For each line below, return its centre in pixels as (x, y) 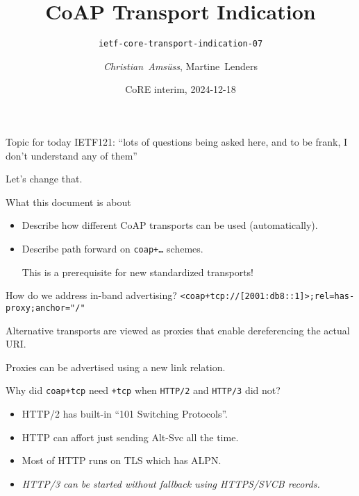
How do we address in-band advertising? (91, 295)
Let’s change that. (44, 179)
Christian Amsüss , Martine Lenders (181, 66)
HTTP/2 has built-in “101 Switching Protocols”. (125, 413)
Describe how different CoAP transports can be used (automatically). (170, 225)
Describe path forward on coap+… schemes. (112, 248)
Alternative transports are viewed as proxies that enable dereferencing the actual (178, 330)
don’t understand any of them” (72, 155)
